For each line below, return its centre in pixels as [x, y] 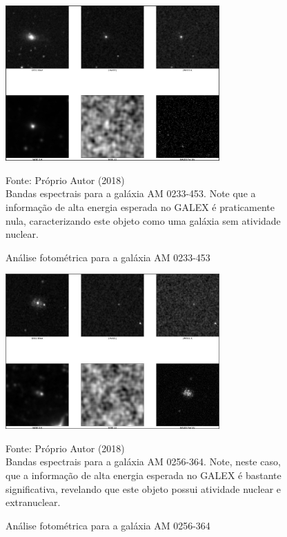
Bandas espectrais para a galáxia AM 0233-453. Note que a [131, 193]
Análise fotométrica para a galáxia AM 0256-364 [108, 525]
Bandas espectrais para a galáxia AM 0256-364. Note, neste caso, [143, 462]
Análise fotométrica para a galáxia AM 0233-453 [108, 257]
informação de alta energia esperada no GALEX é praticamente [140, 206]
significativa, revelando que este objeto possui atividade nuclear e [143, 488]
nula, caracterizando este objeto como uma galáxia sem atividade [143, 220]
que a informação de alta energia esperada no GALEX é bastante [143, 475]
